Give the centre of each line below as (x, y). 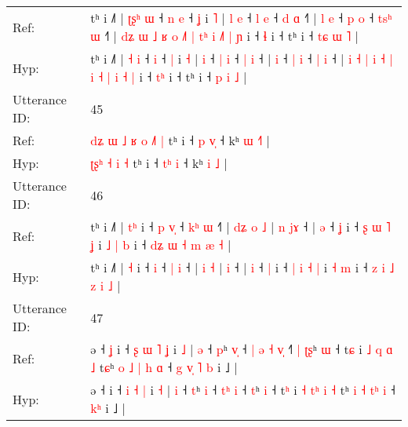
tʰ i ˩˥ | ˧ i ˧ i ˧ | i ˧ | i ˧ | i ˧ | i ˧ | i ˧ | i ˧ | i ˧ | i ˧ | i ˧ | (242, 58)
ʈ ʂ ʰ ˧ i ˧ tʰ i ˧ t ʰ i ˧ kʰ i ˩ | (159, 163)
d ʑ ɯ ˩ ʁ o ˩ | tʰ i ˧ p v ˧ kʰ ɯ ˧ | (180, 140)
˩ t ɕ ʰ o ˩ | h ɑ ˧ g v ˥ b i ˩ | (164, 367)
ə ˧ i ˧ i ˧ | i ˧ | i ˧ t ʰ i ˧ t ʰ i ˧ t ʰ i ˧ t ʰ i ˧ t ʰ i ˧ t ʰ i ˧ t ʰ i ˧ (243, 390)
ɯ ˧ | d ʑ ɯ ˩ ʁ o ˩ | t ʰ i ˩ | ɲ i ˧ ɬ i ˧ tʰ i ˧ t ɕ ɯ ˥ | (225, 36)
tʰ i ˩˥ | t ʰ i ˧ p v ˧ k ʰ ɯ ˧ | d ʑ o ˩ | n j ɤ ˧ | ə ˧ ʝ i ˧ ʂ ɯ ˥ (240, 226)
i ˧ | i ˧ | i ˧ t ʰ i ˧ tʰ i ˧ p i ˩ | (169, 77)
